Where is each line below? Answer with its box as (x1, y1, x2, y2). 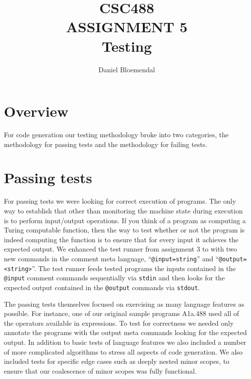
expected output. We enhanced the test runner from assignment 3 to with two (4, 244, 237, 254)
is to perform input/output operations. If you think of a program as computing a (4, 215, 246, 225)
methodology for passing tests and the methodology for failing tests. (4, 139, 208, 149)
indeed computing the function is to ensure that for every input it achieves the (4, 234, 239, 244)
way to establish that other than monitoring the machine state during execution (4, 205, 243, 215)
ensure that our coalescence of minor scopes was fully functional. (4, 365, 197, 376)
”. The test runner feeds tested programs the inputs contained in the (32, 263, 236, 273)
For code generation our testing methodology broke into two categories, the (4, 129, 229, 140)
